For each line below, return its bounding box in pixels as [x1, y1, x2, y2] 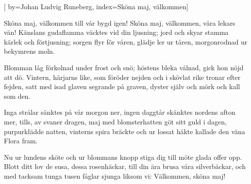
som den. [4, 91, 31, 101]
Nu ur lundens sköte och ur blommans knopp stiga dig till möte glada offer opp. [4, 152, 242, 162]
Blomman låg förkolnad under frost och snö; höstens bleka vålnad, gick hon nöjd [4, 62, 244, 72]
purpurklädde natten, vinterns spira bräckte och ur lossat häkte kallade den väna [4, 126, 245, 136]
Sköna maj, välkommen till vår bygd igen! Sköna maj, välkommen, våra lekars [4, 17, 235, 28]
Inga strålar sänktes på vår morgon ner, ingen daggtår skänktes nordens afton [4, 107, 235, 117]
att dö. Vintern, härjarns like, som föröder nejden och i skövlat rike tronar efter [4, 72, 241, 82]
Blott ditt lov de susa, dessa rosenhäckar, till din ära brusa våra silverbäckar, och [4, 161, 246, 171]
